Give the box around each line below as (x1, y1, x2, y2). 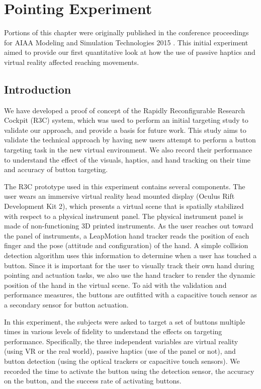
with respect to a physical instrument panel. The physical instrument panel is (4, 210, 243, 221)
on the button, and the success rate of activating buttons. (4, 375, 182, 386)
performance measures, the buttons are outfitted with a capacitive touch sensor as (4, 289, 257, 300)
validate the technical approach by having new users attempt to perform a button (4, 134, 256, 145)
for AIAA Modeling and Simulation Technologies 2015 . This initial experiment (4, 37, 248, 47)
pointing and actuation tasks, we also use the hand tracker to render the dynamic (4, 270, 255, 280)
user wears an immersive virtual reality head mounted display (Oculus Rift (4, 191, 235, 201)
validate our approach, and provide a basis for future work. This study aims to (4, 124, 246, 135)
